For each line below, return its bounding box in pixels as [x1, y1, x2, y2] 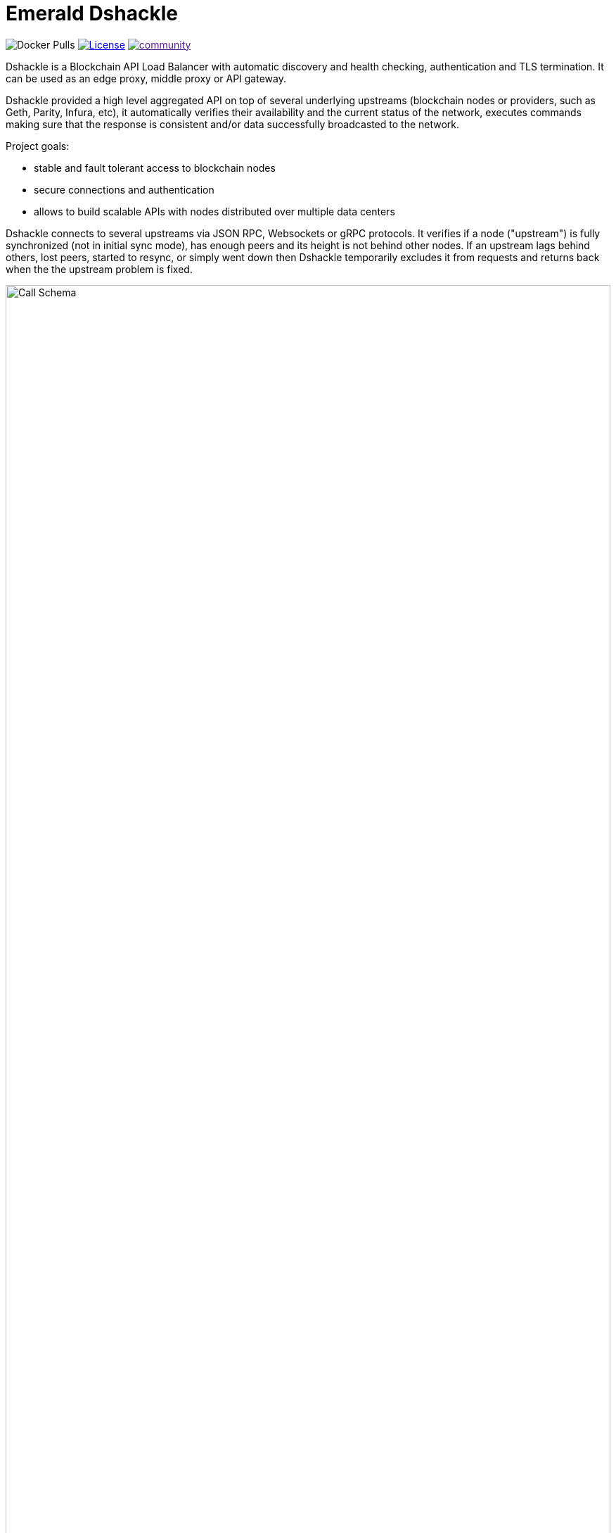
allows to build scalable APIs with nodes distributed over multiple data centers [34, 205, 395, 217]
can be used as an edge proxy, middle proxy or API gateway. [6, 72, 286, 84]
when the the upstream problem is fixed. [6, 263, 193, 275]
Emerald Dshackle [6, 1, 178, 25]
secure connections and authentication [34, 183, 214, 196]
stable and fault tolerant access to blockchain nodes [34, 161, 276, 174]
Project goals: [6, 139, 70, 152]
